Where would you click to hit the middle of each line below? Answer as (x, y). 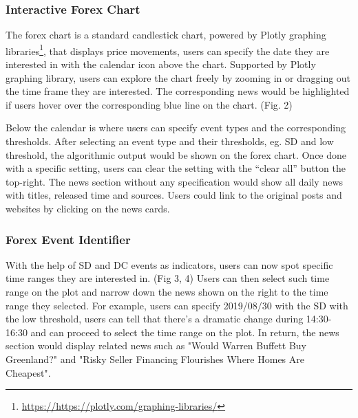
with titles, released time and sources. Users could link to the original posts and (174, 195)
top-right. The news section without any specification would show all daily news (175, 181)
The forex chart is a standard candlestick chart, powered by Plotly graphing (166, 35)
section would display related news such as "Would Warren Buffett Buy (156, 345)
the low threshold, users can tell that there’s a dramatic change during (155, 319)
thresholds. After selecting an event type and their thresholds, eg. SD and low (170, 141)
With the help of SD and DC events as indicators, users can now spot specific (169, 264)
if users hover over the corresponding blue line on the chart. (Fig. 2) (149, 104)
